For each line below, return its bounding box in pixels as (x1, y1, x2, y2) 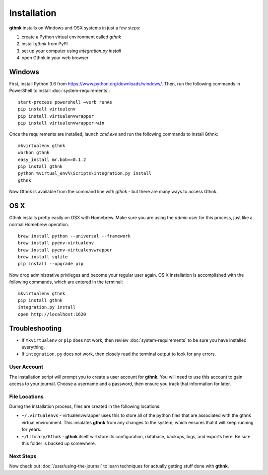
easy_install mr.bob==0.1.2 (18, 157, 86, 162)
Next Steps (9, 453, 37, 460)
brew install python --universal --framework (18, 233, 131, 238)
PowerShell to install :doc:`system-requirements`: (9, 87, 110, 94)
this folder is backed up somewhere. (21, 440, 96, 446)
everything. (21, 344, 45, 350)
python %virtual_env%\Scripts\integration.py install (18, 170, 151, 176)
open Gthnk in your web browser (21, 55, 89, 61)
